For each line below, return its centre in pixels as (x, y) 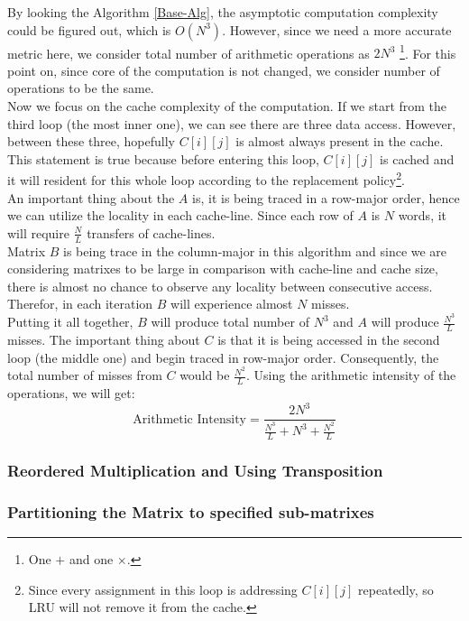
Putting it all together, (70, 322)
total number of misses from (85, 375)
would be (205, 375)
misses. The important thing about (104, 339)
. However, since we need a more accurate (337, 29)
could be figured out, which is (89, 29)
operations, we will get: (71, 393)
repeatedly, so (396, 589)
